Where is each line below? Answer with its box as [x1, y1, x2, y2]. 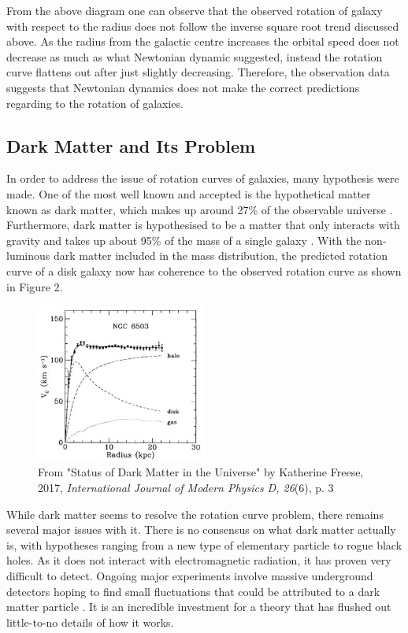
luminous [6, 247, 50, 264]
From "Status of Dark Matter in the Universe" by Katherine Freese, [38, 464, 364, 480]
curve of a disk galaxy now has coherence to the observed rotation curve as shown [6, 262, 402, 279]
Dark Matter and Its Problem [6, 133, 256, 157]
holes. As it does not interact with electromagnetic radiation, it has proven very [6, 552, 391, 568]
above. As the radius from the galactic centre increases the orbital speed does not [6, 33, 399, 50]
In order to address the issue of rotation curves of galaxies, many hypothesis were [6, 170, 399, 187]
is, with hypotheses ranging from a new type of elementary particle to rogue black [6, 536, 402, 553]
